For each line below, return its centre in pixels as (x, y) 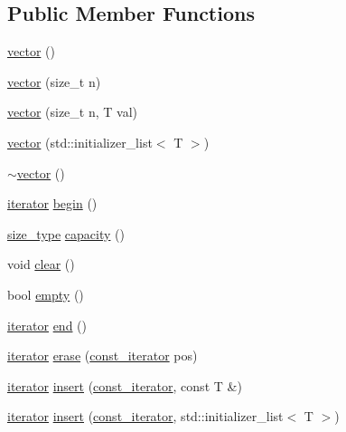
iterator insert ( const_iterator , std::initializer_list (145, 416)
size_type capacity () (66, 233)
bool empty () (46, 294)
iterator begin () (52, 203)
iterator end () (47, 325)
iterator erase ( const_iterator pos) (103, 355)
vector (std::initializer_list (80, 142)
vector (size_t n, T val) (72, 112)
